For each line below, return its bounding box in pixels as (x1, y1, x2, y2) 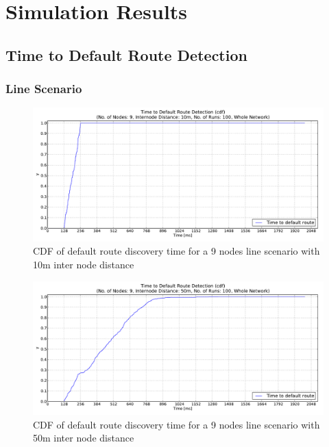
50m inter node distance (33, 431, 134, 445)
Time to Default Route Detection (5, 44, 247, 65)
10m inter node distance (33, 257, 134, 271)
